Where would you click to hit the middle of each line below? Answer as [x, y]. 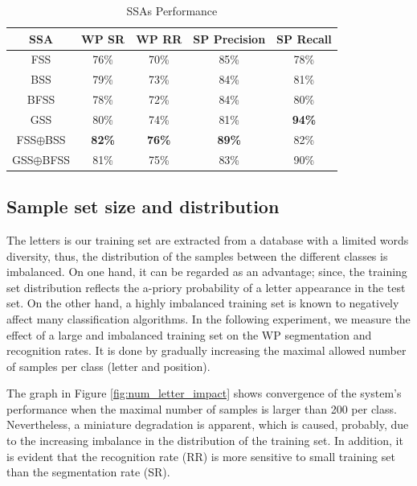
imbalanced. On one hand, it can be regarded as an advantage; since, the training [207, 272]
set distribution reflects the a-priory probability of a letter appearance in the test [206, 287]
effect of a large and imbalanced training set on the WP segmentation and [189, 334]
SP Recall [304, 38]
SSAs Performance [172, 10]
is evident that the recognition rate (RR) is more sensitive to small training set [201, 456]
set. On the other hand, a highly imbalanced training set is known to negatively [203, 303]
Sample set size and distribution [143, 206]
